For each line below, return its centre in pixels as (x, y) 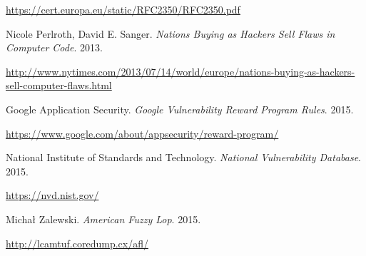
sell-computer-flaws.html (59, 85)
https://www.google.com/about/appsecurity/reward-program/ (142, 133)
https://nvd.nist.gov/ (52, 195)
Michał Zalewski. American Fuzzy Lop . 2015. (103, 219)
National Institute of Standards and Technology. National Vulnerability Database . (183, 157)
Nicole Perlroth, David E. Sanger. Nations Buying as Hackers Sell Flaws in (171, 33)
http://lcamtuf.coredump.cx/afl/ (77, 243)
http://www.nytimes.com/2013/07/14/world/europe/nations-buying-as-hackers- (181, 71)
